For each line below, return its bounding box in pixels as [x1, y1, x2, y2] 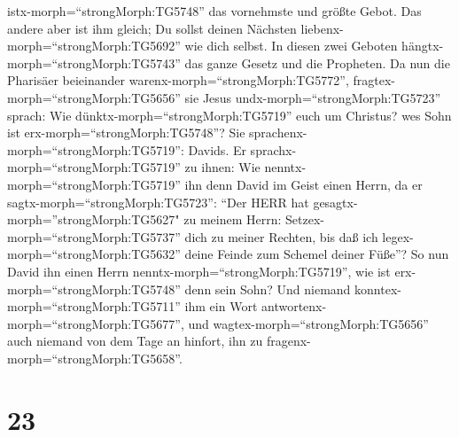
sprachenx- [249, 123, 307, 142]
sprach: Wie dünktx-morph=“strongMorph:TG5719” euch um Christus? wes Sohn [7, 105, 452, 124]
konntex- [354, 279, 401, 298]
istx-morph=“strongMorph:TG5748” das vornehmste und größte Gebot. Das [7, 2, 422, 20]
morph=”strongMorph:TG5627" [7, 210, 180, 229]
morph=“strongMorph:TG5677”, [7, 314, 184, 332]
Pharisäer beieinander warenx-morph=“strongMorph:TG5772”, [7, 71, 349, 90]
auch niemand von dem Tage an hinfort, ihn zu [7, 332, 263, 350]
